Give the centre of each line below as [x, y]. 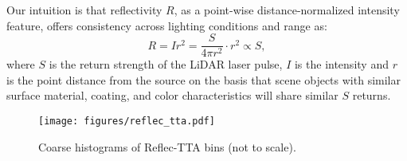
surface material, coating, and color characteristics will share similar [172, 95]
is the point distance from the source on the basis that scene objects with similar [203, 79]
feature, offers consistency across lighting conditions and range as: [167, 25]
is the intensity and [341, 64]
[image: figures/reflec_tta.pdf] [127, 122]
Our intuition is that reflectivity [84, 10]
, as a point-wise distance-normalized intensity [287, 10]
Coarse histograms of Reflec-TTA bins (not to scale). [167, 146]
